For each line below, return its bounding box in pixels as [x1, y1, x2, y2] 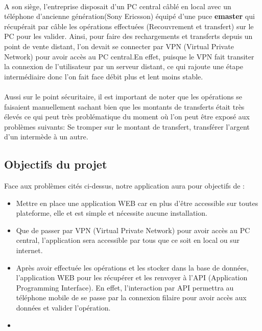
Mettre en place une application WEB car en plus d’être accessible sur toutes [16, 197, 258, 208]
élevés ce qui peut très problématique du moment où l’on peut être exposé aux [4, 111, 250, 122]
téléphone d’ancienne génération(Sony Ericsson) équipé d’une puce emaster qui [4, 11, 255, 22]
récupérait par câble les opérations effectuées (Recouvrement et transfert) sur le [4, 20, 254, 31]
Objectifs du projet [4, 156, 107, 172]
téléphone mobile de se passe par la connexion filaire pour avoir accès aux [16, 292, 247, 303]
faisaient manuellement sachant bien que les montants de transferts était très [4, 101, 245, 112]
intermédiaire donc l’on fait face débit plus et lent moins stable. [4, 71, 203, 81]
